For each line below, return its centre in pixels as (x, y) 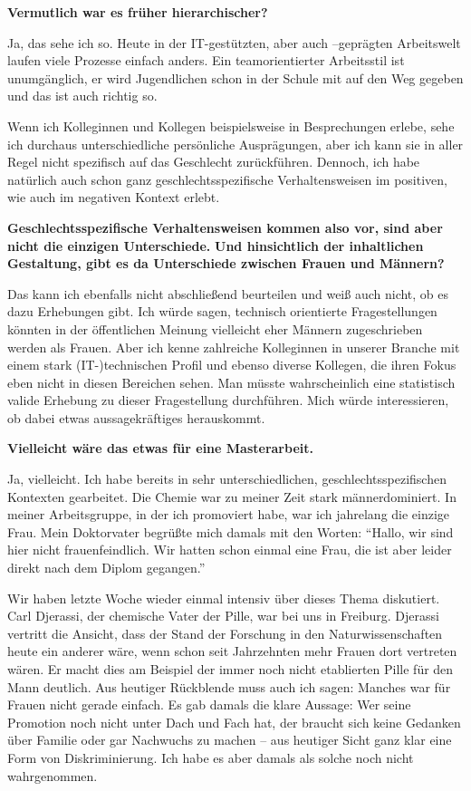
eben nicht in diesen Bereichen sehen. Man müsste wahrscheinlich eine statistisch (231, 382)
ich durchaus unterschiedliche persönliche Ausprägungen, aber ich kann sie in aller (235, 144)
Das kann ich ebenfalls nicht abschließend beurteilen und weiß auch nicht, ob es (228, 293)
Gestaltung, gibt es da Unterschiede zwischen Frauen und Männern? (226, 263)
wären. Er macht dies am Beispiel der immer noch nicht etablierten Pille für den (231, 669)
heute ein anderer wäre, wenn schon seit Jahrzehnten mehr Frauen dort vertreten (232, 651)
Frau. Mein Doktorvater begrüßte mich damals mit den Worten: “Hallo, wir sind (231, 531)
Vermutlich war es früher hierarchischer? (138, 12)
